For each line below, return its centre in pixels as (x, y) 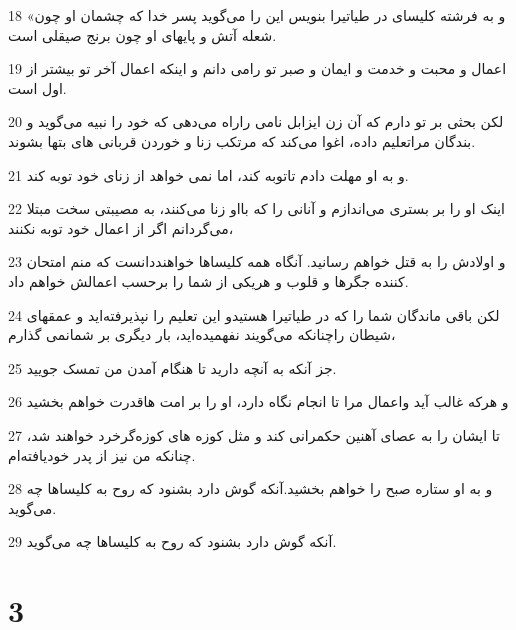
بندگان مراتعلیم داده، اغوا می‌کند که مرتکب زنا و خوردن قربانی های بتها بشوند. (242, 140)
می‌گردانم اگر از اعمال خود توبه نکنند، (121, 227)
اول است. (37, 87)
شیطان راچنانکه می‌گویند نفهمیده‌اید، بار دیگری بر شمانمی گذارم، (202, 334)
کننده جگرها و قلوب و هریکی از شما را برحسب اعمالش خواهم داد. (208, 280)
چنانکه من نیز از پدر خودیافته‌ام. (102, 454)
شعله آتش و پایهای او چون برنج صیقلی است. (142, 34)
